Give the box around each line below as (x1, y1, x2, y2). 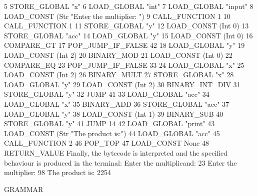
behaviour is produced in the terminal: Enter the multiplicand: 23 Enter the (4, 157, 237, 168)
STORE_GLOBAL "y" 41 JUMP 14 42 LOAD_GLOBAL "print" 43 (4, 118, 215, 129)
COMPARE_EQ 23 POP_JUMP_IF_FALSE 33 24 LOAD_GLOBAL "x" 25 (4, 59, 244, 70)
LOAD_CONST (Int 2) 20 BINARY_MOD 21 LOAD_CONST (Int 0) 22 (4, 49, 232, 60)
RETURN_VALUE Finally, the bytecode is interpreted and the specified (4, 147, 228, 158)
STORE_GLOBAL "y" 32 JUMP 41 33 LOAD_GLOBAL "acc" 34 (4, 89, 209, 99)
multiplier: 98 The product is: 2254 (4, 167, 111, 178)
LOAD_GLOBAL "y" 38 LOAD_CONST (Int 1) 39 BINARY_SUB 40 (4, 108, 223, 119)
